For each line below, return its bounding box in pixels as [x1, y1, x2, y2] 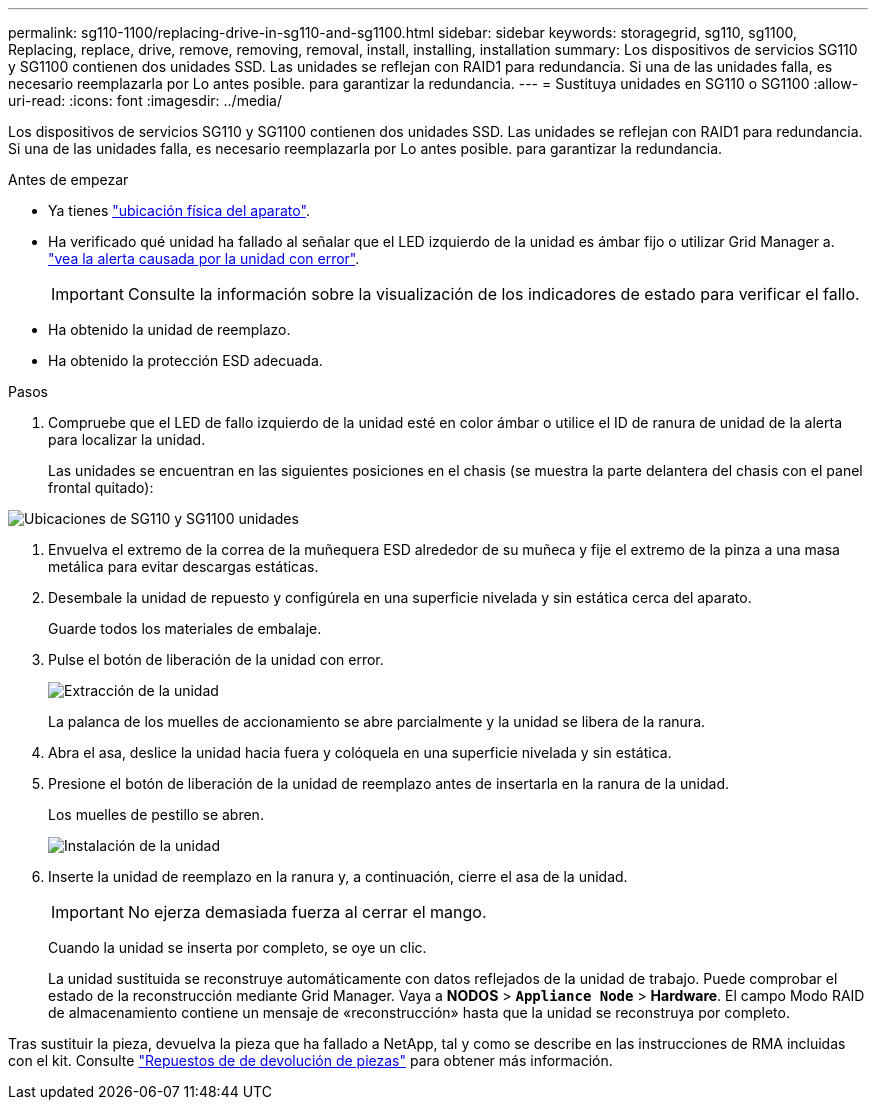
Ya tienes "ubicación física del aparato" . [48, 202, 310, 219]
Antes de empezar [8, 171, 129, 188]
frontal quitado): [48, 479, 154, 496]
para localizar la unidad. [48, 431, 206, 448]
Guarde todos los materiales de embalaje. [48, 620, 322, 637]
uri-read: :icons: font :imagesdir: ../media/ [8, 92, 282, 109]
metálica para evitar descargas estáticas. [48, 558, 319, 575]
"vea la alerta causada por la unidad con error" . [48, 250, 360, 267]
